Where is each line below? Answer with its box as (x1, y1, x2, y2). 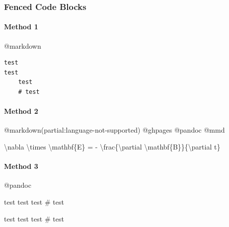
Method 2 (4, 106, 38, 116)
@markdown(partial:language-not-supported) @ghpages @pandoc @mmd (4, 125, 225, 135)
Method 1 (4, 21, 38, 32)
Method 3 (4, 161, 38, 171)
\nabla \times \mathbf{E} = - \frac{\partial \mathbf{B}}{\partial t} (4, 142, 221, 151)
